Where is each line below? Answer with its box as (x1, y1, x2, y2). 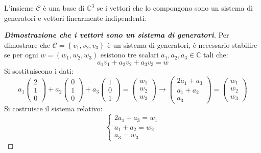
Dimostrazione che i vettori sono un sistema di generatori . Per (4, 29, 229, 40)
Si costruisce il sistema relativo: (4, 103, 103, 113)
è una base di (43, 3, 85, 13)
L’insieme (4, 3, 34, 13)
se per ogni (4, 49, 38, 60)
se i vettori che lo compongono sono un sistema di (97, 3, 253, 13)
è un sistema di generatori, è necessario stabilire (107, 39, 257, 50)
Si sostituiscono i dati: (4, 66, 74, 76)
